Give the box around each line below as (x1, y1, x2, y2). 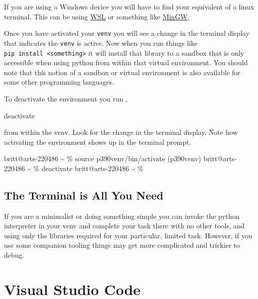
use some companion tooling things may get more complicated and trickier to (4, 240, 240, 250)
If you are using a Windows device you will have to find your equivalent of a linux (4, 1, 254, 11)
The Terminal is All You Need (4, 187, 164, 202)
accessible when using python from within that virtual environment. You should (4, 57, 248, 68)
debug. (4, 250, 24, 260)
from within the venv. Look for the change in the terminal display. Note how (4, 127, 238, 137)
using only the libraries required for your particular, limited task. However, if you (4, 230, 253, 240)
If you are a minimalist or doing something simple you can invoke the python (4, 210, 240, 221)
